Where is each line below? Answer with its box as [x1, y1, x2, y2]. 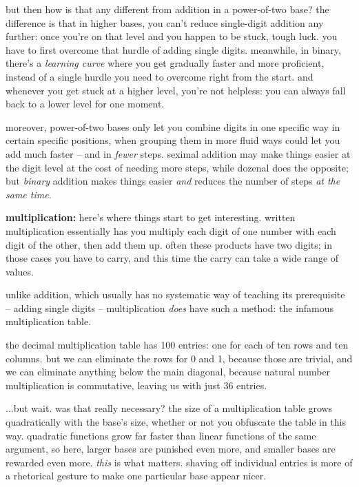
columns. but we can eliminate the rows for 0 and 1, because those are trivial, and [6, 351, 353, 365]
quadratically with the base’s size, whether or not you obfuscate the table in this [6, 415, 347, 429]
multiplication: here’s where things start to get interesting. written [6, 210, 296, 225]
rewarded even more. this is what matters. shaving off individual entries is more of [6, 455, 353, 469]
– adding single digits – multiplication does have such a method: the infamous [6, 300, 334, 315]
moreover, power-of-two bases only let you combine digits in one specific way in [6, 119, 340, 134]
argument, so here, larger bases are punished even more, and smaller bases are [6, 442, 336, 456]
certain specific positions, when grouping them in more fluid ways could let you [6, 133, 340, 147]
